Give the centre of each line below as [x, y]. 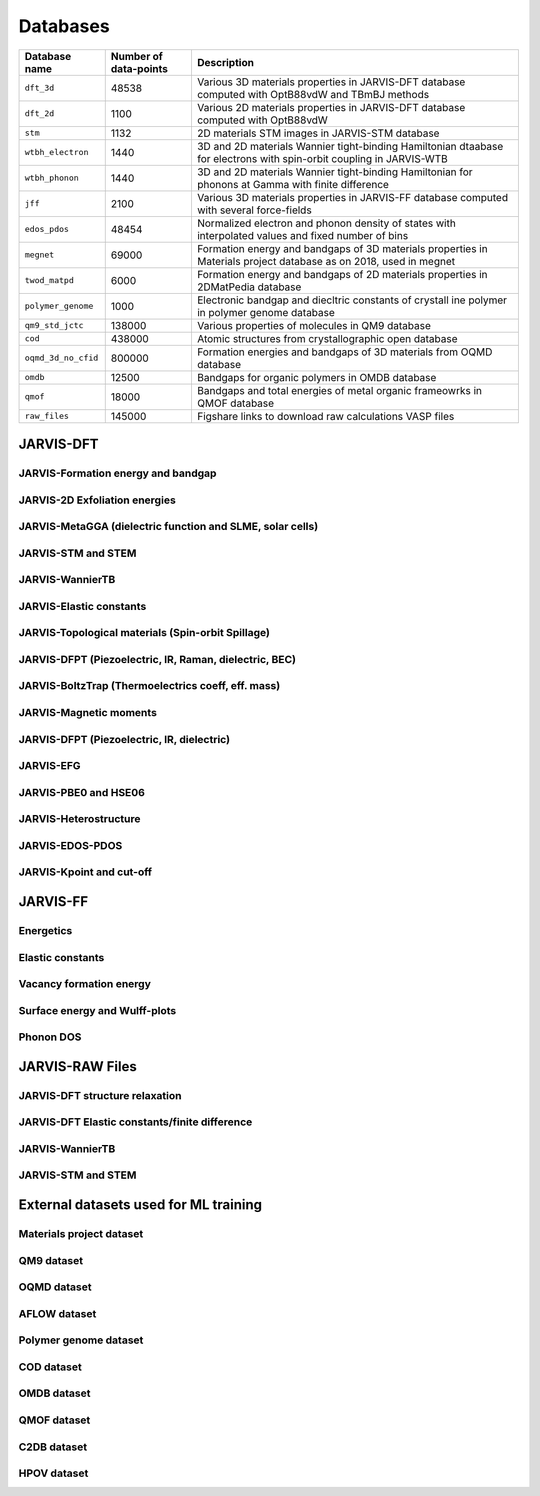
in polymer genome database [265, 312]
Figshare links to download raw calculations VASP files [325, 416]
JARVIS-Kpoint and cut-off [85, 872]
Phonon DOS [50, 1037]
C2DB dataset [53, 1447]
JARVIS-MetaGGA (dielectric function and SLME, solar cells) [168, 527]
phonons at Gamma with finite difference [293, 184]
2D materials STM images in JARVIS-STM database [318, 133]
